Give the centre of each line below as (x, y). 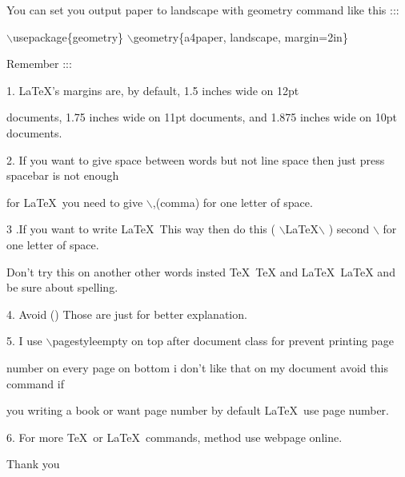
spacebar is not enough (63, 175)
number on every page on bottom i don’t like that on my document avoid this (197, 367)
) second (349, 229)
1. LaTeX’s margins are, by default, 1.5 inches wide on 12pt (153, 90)
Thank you (33, 464)
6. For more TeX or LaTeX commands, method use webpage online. (174, 437)
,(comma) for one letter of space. (233, 202)
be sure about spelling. (62, 287)
